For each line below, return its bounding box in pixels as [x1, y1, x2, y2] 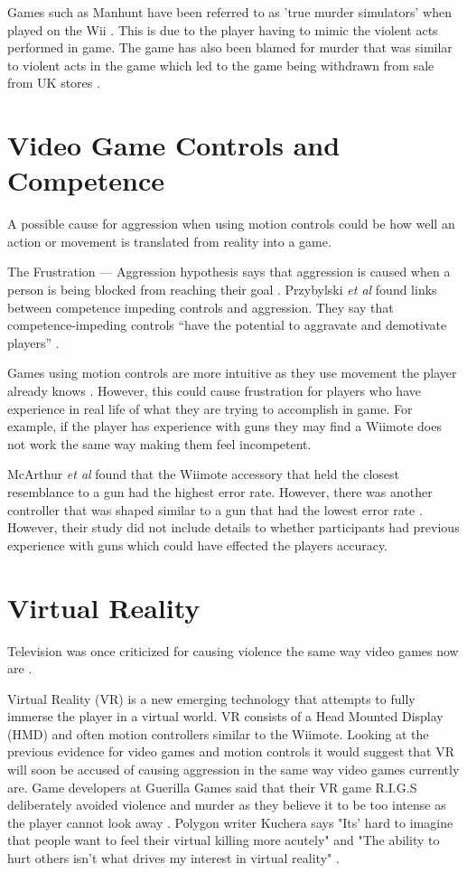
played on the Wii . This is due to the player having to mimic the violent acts [7, 20, 438, 39]
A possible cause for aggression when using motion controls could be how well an [7, 214, 455, 233]
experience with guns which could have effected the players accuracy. [7, 535, 388, 554]
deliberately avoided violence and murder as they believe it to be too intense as [7, 795, 446, 814]
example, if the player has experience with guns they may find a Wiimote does [7, 417, 442, 436]
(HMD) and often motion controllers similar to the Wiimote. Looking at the [7, 724, 429, 743]
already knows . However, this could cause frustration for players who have [7, 381, 421, 400]
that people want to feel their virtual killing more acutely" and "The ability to [7, 831, 440, 850]
